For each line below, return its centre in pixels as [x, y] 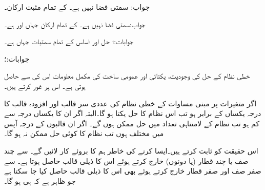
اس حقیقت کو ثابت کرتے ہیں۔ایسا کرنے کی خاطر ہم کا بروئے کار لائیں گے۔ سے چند [131, 150]
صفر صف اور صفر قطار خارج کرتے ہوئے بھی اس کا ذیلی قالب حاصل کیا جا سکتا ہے [133, 171]
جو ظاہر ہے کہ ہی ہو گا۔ [40, 180]
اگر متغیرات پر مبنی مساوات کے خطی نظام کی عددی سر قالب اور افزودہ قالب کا [130, 103]
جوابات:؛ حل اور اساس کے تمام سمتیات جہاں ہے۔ [69, 41]
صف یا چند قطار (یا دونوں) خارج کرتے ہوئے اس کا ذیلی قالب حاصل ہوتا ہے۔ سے [126, 160]
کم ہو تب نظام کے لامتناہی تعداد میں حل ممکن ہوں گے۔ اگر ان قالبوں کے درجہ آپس [132, 123]
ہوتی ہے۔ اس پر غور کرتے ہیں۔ [45, 85]
